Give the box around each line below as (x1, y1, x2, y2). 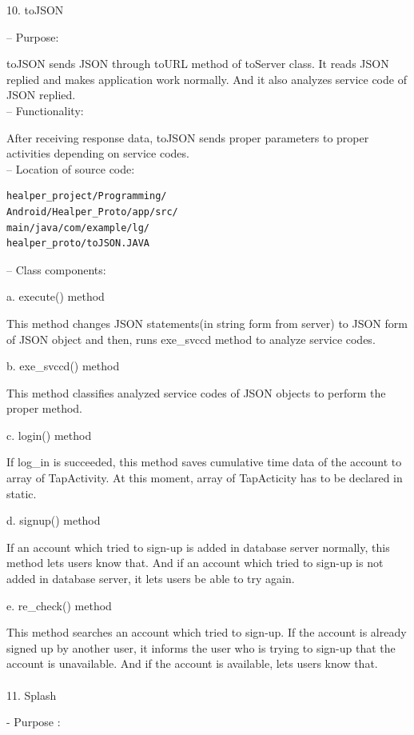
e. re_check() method (6, 597, 112, 613)
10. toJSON (6, 2, 64, 18)
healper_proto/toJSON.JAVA (6, 238, 149, 250)
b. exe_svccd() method (6, 358, 120, 374)
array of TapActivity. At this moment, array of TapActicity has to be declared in (6, 469, 403, 486)
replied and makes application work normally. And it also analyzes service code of (6, 70, 407, 87)
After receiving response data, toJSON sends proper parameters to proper (6, 129, 369, 146)
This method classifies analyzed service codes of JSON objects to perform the (6, 384, 386, 401)
